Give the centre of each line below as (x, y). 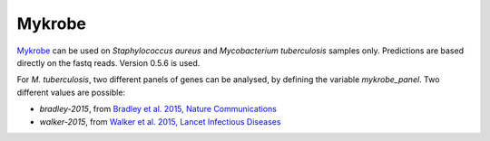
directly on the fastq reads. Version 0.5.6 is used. (108, 62)
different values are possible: (71, 92)
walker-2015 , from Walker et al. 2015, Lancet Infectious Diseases (160, 121)
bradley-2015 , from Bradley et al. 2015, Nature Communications (158, 109)
